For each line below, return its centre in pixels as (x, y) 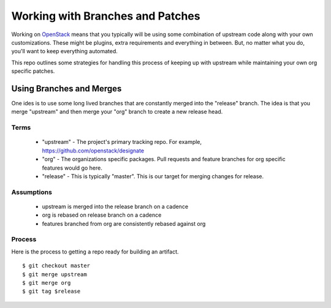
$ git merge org (47, 283)
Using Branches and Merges (67, 88)
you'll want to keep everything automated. (64, 51)
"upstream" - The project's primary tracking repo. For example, (122, 142)
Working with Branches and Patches (106, 16)
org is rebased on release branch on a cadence (102, 215)
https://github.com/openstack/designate (93, 151)
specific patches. (33, 71)
